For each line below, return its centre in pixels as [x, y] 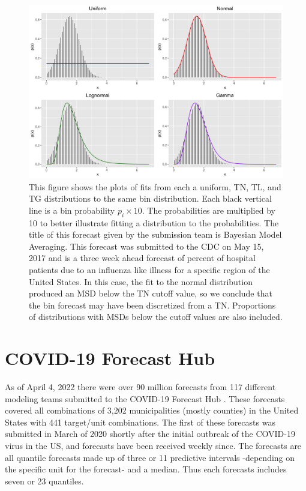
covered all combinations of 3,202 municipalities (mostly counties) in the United [152, 410]
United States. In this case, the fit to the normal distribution [141, 281]
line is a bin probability [72, 210]
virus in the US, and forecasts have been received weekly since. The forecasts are [153, 446]
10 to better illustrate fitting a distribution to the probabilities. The [154, 222]
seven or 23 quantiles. [44, 480]
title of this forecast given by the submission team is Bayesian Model [155, 234]
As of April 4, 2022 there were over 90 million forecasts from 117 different [140, 387]
